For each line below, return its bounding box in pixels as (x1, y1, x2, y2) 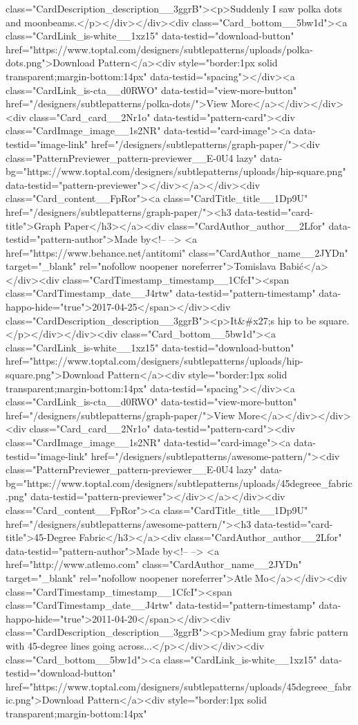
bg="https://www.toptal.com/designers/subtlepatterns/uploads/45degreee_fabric (6, 475, 352, 490)
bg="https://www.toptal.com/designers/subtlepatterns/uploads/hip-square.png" (6, 164, 346, 178)
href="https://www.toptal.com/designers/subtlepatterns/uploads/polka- (6, 42, 313, 56)
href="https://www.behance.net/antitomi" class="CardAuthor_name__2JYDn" (6, 245, 348, 259)
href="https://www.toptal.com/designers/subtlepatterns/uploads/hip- (6, 354, 303, 368)
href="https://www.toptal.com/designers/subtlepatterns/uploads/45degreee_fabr (6, 679, 352, 693)
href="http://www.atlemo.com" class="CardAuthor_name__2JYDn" (6, 557, 302, 571)
